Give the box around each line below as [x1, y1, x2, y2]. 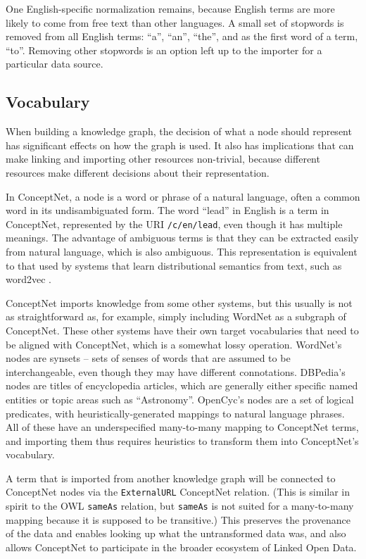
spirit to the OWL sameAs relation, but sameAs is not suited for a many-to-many [6, 498, 354, 513]
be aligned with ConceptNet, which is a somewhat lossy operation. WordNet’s [6, 337, 342, 351]
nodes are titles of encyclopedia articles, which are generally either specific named [6, 378, 358, 393]
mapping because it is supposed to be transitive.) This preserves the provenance [6, 512, 351, 527]
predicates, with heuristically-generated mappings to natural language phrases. [6, 406, 345, 420]
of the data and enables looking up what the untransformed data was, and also [6, 526, 346, 541]
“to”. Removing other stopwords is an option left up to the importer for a [6, 42, 322, 57]
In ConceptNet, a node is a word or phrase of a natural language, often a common [6, 189, 360, 203]
